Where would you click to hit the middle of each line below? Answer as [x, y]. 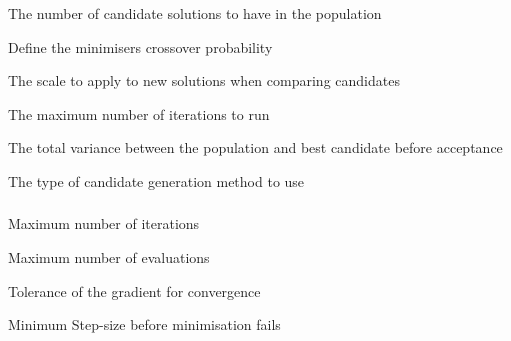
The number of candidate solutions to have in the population [195, 13]
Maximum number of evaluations [109, 257]
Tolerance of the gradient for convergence [134, 290]
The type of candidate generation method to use [156, 180]
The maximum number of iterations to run [139, 113]
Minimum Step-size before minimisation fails [144, 324]
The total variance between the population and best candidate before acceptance [255, 147]
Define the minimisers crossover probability [140, 46]
